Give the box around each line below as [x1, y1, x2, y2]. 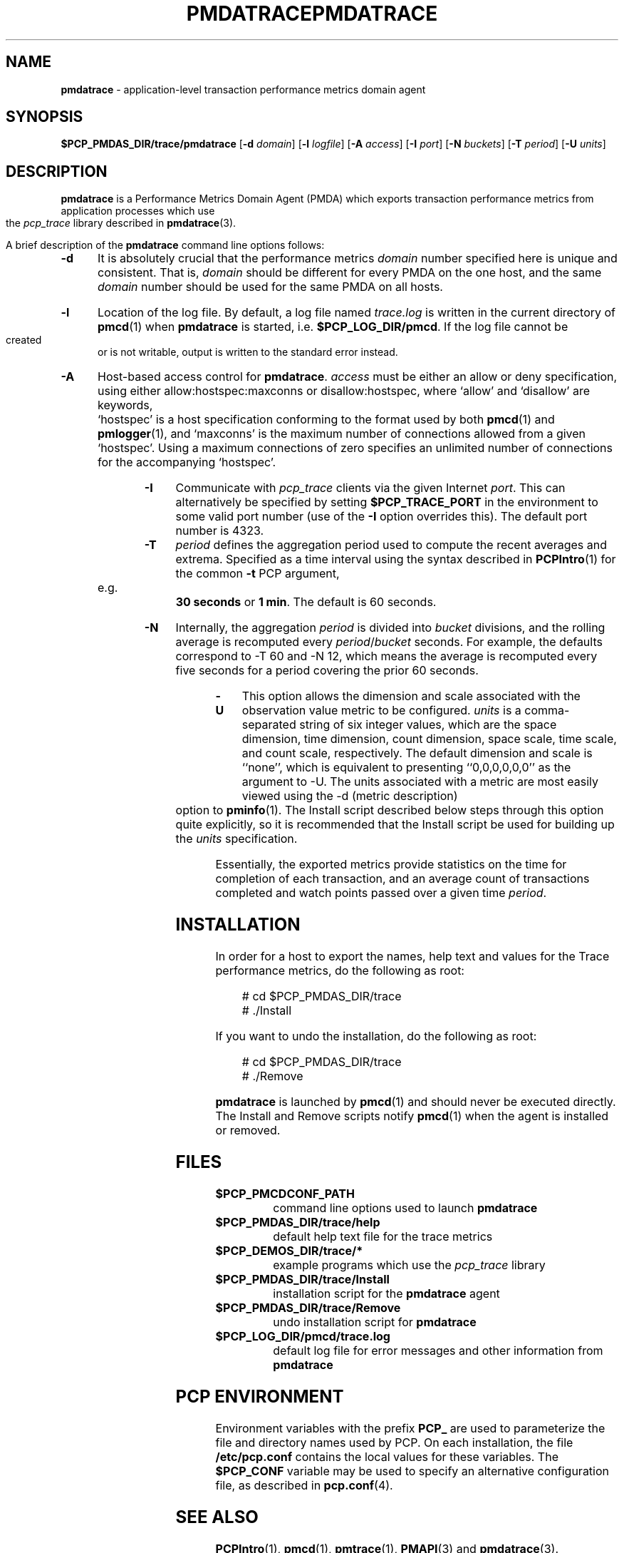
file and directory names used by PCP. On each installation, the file [215, 1435, 573, 1450]
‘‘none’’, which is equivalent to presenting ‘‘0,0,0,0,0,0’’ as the [241, 760, 571, 775]
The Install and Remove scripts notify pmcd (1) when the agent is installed [215, 1109, 609, 1124]
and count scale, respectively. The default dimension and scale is [241, 746, 593, 761]
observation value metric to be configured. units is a [241, 703, 521, 718]
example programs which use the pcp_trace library [273, 1257, 546, 1272]
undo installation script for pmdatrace [273, 1314, 477, 1329]
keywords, [97, 398, 153, 413]
